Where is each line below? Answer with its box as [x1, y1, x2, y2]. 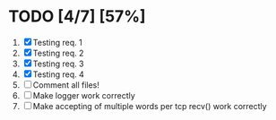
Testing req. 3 [32, 58, 84, 69]
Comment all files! [32, 79, 100, 90]
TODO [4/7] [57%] [8, 6, 146, 27]
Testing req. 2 [32, 47, 84, 58]
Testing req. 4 [32, 69, 84, 80]
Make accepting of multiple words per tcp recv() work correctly [32, 100, 267, 111]
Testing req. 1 [32, 37, 82, 47]
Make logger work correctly [32, 90, 135, 100]
